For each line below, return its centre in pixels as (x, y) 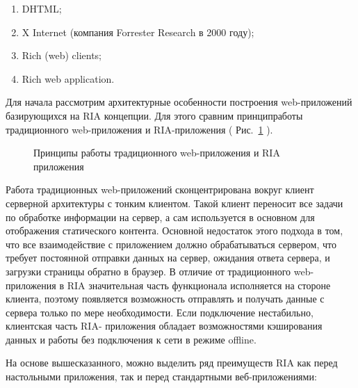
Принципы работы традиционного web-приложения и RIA (157, 153)
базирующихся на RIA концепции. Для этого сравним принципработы (154, 115)
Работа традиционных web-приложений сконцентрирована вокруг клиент (160, 189)
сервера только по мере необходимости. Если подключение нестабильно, (160, 312)
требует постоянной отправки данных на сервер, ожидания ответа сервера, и (168, 258)
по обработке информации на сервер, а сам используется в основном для (160, 217)
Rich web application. (68, 78)
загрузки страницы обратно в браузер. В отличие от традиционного (148, 271)
